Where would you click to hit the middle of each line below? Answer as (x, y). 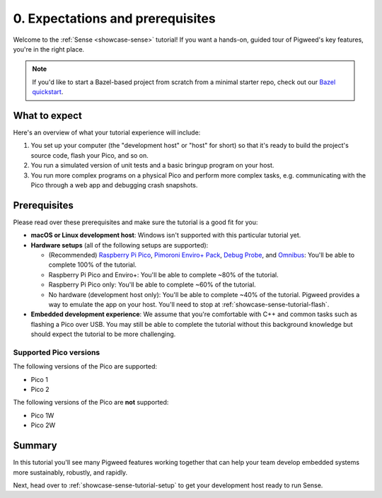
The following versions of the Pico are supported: (85, 366)
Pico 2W (43, 425)
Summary (35, 446)
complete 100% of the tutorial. (93, 265)
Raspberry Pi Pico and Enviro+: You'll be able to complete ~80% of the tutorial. (163, 274)
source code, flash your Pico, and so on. (89, 155)
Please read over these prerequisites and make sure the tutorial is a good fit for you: (135, 222)
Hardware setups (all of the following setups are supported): (120, 245)
